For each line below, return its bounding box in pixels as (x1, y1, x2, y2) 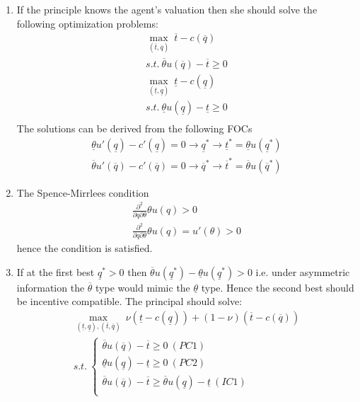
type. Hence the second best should (201, 280, 354, 294)
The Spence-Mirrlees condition (16, 185, 149, 200)
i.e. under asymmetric (255, 264, 350, 279)
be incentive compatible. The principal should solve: (16, 294, 243, 309)
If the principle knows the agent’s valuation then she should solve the (16, 2, 318, 16)
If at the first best (16, 264, 95, 279)
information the (16, 280, 85, 294)
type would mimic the (95, 280, 190, 294)
